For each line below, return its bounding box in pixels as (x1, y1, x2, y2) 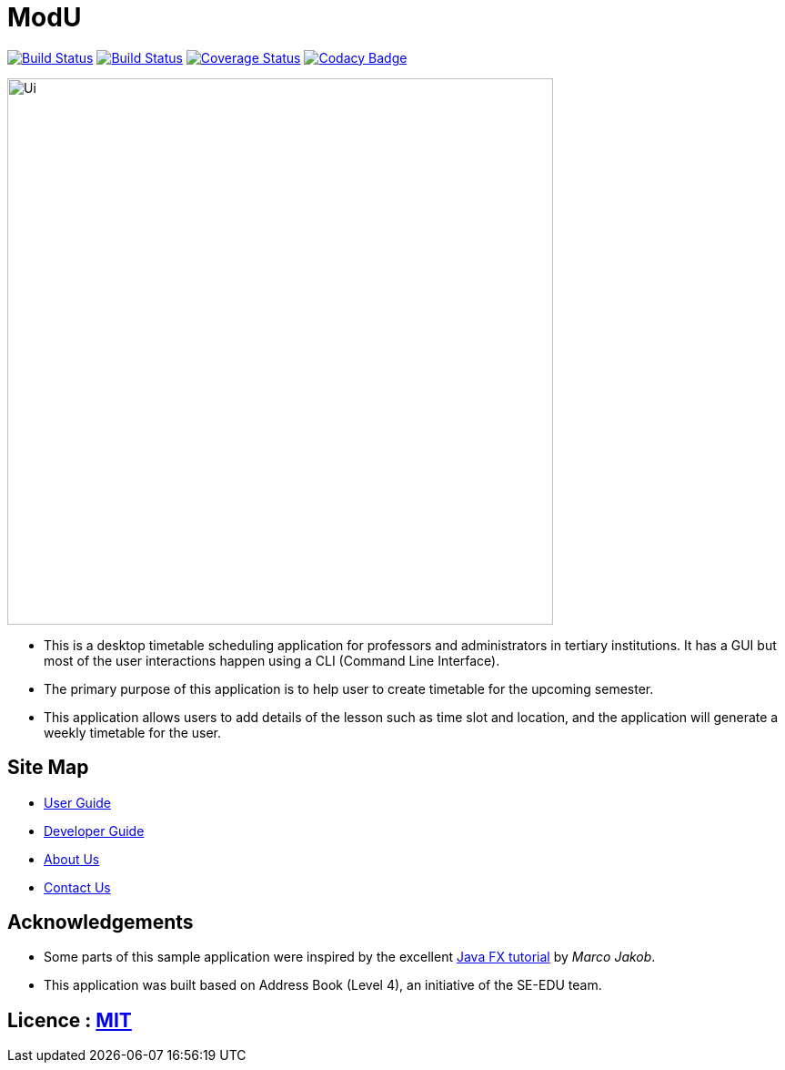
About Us (44, 851, 100, 867)
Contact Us (44, 879, 111, 895)
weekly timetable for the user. (44, 724, 222, 740)
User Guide (44, 794, 112, 810)
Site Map (7, 756, 89, 780)
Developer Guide (44, 822, 145, 839)
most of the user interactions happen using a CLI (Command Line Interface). (44, 652, 500, 668)
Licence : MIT (7, 1008, 132, 1032)
